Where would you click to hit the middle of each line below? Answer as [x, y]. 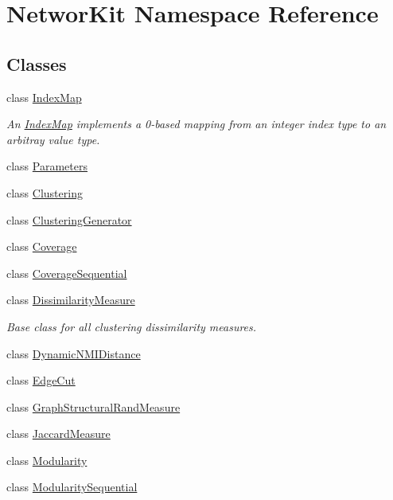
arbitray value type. [53, 139]
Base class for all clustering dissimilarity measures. [132, 326]
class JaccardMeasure [58, 434]
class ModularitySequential [72, 487]
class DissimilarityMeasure [71, 300]
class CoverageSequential [67, 273]
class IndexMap [44, 97]
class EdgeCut [41, 380]
